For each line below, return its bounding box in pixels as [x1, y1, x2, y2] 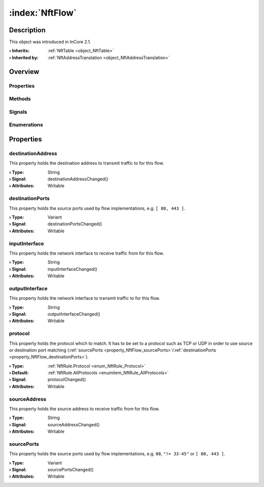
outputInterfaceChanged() [47, 311, 100, 317]
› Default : [9, 370, 29, 376]
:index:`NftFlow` [9, 7, 77, 18]
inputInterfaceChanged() [47, 266, 98, 272]
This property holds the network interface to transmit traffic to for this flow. [9, 295, 160, 301]
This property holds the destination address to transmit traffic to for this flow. [9, 160, 164, 166]
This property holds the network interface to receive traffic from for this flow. [9, 250, 164, 256]
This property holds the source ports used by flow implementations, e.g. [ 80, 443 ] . [9, 205, 186, 211]
